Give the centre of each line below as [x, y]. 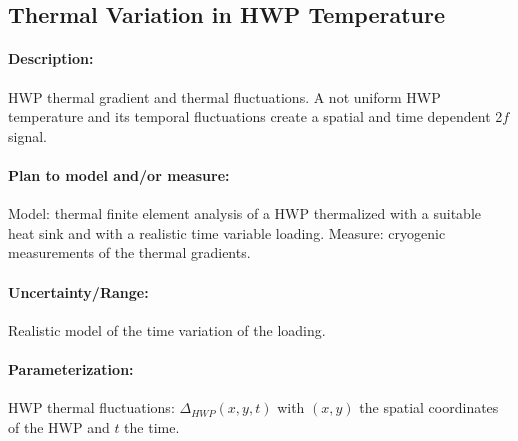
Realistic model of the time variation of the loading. [167, 329]
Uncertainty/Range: [78, 291]
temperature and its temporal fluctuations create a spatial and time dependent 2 [255, 116]
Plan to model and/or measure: [119, 174]
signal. [27, 135]
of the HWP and [59, 426]
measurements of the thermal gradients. [129, 252]
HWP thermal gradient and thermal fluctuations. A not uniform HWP [224, 96]
